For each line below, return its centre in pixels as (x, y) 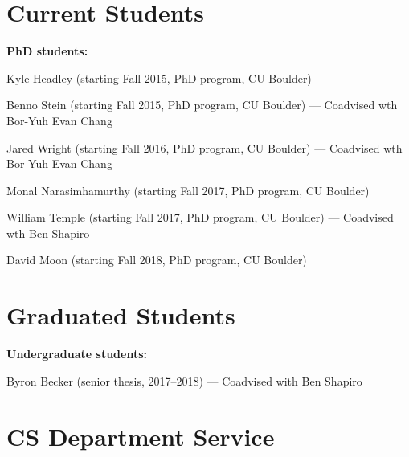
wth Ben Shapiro (48, 233)
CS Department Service (141, 436)
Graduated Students (121, 315)
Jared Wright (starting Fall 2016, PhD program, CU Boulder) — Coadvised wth (204, 147)
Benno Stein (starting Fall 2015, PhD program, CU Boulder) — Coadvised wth (202, 105)
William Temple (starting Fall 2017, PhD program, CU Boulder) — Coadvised (200, 217)
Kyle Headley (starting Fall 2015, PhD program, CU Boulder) (159, 78)
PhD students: (47, 51)
